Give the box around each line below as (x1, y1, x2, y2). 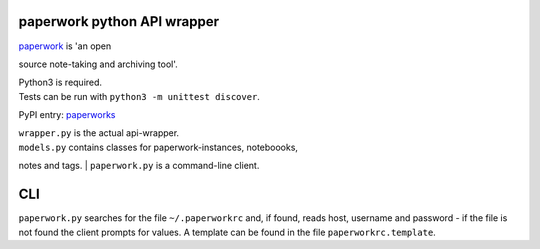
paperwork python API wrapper (18, 13, 220, 30)
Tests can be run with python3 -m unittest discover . (18, 90, 260, 102)
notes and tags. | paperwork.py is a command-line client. (18, 160, 260, 172)
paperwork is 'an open (18, 40, 112, 52)
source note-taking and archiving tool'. (18, 58, 179, 70)
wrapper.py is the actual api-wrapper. (18, 127, 180, 139)
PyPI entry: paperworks (18, 109, 116, 121)
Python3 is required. (18, 76, 103, 89)
